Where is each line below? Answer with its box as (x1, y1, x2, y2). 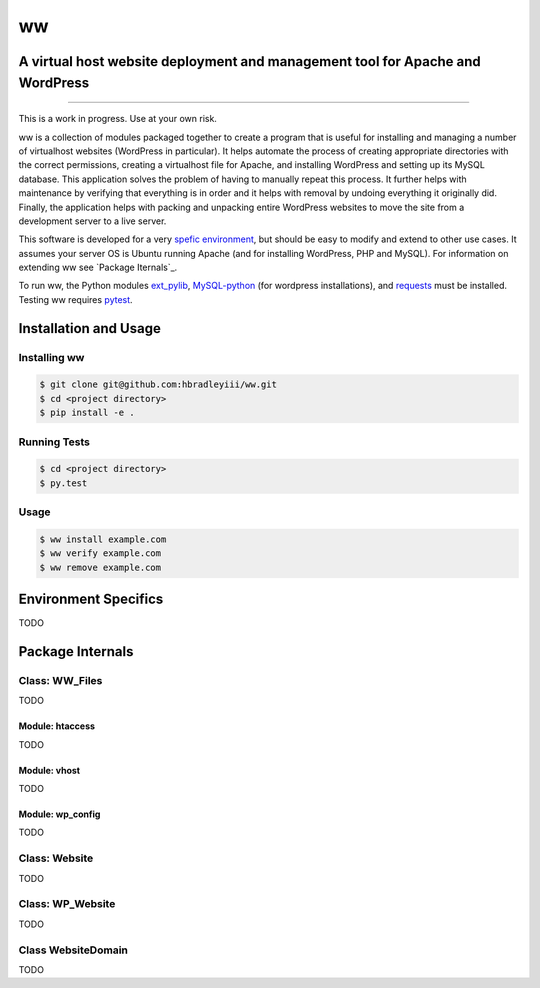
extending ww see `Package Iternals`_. (18, 261, 178, 274)
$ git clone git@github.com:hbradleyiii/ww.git (39, 379, 277, 390)
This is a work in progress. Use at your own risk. (18, 113, 217, 125)
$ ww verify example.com (39, 548, 162, 559)
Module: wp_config (18, 808, 101, 820)
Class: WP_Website (18, 897, 116, 911)
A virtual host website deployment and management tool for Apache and (18, 53, 482, 70)
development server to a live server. (18, 215, 167, 227)
